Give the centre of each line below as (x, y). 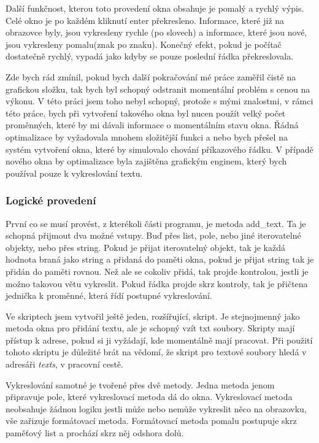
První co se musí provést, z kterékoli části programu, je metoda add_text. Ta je (156, 223)
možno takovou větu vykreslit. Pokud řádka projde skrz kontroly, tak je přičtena (157, 283)
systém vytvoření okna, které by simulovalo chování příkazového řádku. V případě (159, 149)
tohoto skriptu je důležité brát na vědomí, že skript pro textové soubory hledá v (156, 352)
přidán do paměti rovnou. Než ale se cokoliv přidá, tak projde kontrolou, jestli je (157, 271)
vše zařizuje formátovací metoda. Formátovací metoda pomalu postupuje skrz (151, 421)
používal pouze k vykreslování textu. (74, 173)
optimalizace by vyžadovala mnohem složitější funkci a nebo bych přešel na (147, 137)
